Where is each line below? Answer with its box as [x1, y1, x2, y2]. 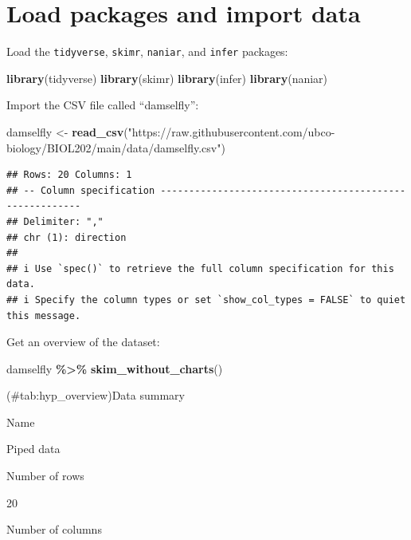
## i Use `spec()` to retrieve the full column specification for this [6, 262, 394, 274]
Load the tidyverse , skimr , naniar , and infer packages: [6, 43, 288, 60]
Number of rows [6, 467, 84, 484]
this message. [6, 309, 81, 321]
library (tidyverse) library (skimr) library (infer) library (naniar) [6, 69, 328, 86]
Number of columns [6, 521, 102, 538]
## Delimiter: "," [6, 215, 104, 227]
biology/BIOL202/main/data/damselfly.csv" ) [6, 139, 225, 156]
